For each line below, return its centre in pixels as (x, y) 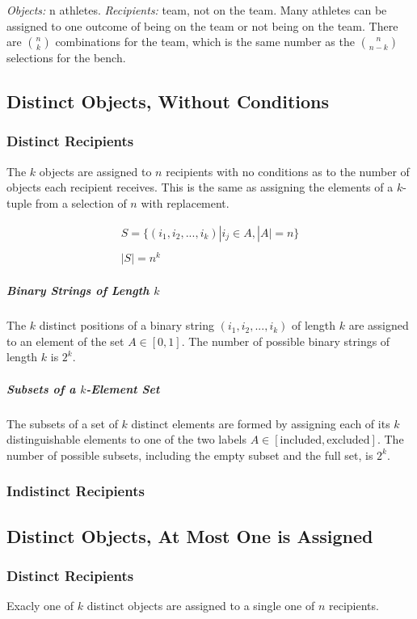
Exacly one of (40, 606)
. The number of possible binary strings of (286, 341)
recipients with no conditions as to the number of (288, 171)
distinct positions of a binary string (126, 325)
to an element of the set (65, 341)
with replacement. (185, 202)
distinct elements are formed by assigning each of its (261, 423)
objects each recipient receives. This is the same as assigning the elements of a (200, 187)
